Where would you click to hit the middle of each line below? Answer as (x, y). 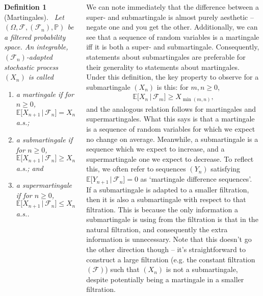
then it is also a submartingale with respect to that (166, 199)
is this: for (173, 87)
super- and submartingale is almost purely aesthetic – (170, 17)
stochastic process (31, 67)
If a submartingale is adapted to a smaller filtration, (168, 189)
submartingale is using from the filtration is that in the (172, 219)
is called (41, 77)
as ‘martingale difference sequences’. (196, 179)
